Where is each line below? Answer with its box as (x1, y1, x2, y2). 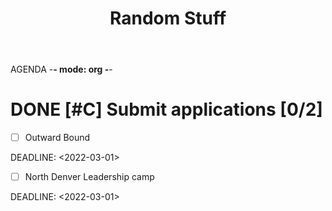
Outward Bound (24, 132, 91, 144)
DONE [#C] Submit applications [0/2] (10, 98, 323, 121)
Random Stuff (109, 7, 227, 30)
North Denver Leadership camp (24, 171, 155, 183)
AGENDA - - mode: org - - (10, 63, 113, 76)
